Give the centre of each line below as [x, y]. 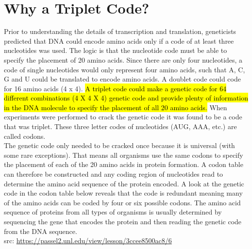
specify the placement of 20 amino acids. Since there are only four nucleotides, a [123, 59]
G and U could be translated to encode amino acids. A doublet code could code [122, 79]
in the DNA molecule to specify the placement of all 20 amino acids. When [116, 107]
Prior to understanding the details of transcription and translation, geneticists [120, 31]
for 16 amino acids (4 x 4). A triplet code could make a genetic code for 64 [115, 88]
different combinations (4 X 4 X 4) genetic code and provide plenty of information [126, 98]
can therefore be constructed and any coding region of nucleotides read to [114, 174]
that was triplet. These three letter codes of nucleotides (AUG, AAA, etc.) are [120, 126]
